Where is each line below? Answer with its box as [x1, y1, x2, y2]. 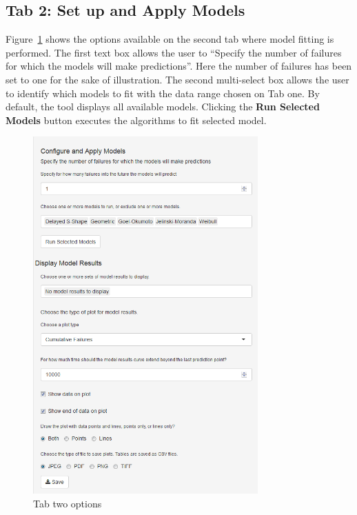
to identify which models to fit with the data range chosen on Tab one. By [6, 85, 320, 100]
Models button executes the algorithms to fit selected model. [6, 112, 267, 127]
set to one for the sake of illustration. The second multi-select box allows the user [6, 72, 349, 86]
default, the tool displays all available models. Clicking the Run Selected [6, 99, 320, 114]
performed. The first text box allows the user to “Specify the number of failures [6, 45, 342, 59]
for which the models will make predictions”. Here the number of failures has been [6, 59, 352, 73]
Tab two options [33, 496, 102, 510]
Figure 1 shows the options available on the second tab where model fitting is [6, 32, 334, 46]
